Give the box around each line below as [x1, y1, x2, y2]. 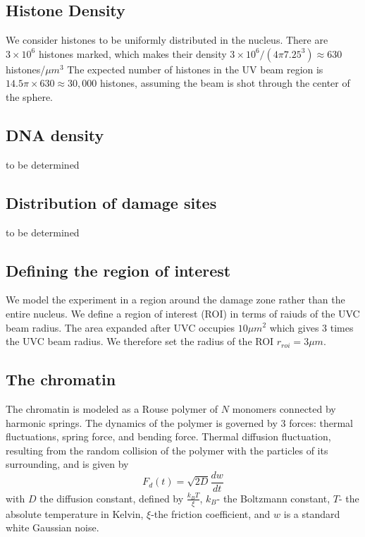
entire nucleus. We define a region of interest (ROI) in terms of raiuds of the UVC [6, 306, 360, 320]
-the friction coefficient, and [151, 506, 271, 521]
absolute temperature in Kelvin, [6, 506, 144, 521]
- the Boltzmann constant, [216, 490, 330, 505]
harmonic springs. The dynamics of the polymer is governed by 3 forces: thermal [6, 415, 353, 430]
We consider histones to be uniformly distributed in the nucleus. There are [6, 32, 328, 47]
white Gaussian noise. [6, 520, 99, 535]
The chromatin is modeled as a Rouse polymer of [6, 401, 218, 416]
